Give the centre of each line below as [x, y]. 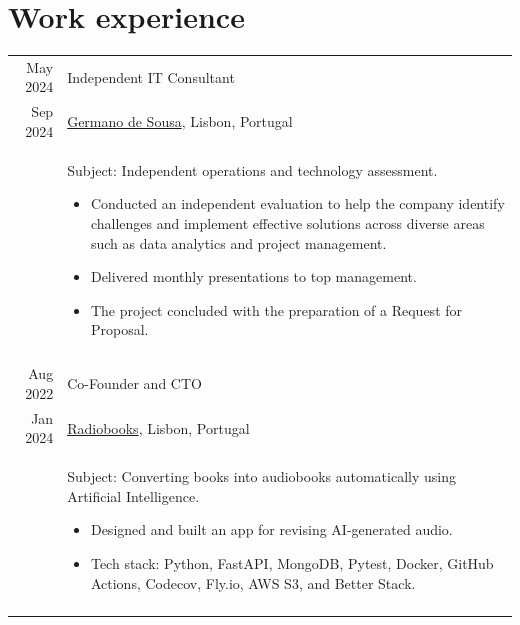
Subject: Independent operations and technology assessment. [252, 169]
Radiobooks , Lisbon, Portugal [158, 427]
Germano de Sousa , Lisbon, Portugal [180, 121]
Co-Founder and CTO [134, 383]
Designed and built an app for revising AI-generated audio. [271, 529]
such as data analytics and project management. [238, 242]
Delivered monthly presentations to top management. [253, 276]
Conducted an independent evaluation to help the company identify [297, 203]
